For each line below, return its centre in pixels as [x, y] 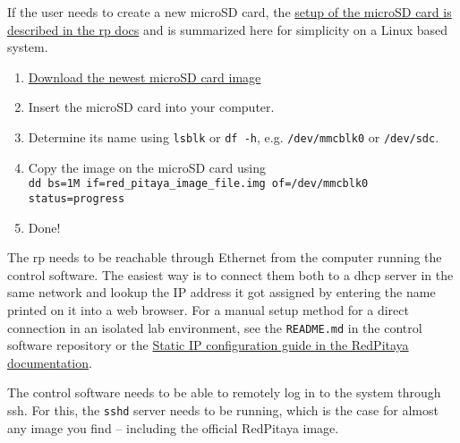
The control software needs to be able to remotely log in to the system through [224, 392]
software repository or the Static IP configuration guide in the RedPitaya [208, 345]
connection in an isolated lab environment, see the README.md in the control [215, 327]
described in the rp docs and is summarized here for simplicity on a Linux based [228, 29]
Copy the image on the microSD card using [147, 167]
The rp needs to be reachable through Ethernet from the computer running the [225, 257]
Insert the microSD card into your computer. [151, 107]
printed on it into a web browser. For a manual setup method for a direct [208, 309]
